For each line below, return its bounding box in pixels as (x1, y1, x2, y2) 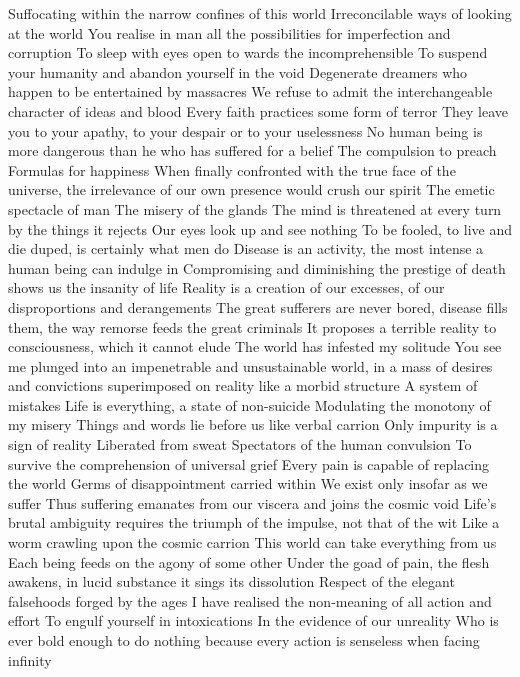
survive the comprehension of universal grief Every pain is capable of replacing (8, 453, 490, 474)
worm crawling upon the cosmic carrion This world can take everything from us (8, 532, 497, 553)
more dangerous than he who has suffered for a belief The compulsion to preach (8, 140, 497, 161)
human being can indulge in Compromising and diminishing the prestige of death (8, 257, 506, 278)
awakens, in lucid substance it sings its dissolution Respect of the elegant (8, 571, 455, 592)
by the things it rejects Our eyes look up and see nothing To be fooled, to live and (8, 218, 512, 239)
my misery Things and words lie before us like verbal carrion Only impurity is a (8, 414, 498, 435)
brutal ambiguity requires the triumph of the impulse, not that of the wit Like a (8, 512, 500, 533)
